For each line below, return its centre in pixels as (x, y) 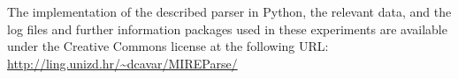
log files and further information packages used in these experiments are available (227, 29)
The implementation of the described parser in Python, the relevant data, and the (229, 11)
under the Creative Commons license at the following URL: (168, 46)
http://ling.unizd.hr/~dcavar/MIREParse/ (122, 63)
